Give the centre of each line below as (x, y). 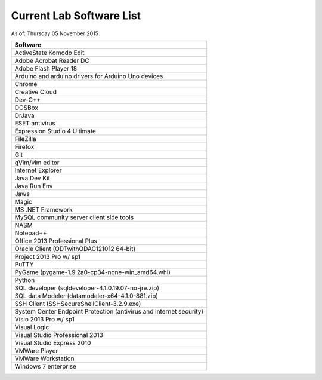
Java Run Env (34, 186)
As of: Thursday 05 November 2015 (55, 33)
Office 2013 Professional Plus (56, 241)
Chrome (26, 84)
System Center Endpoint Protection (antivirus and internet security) (109, 311)
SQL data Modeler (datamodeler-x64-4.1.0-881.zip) (86, 296)
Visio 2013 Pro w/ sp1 (44, 319)
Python (25, 280)
